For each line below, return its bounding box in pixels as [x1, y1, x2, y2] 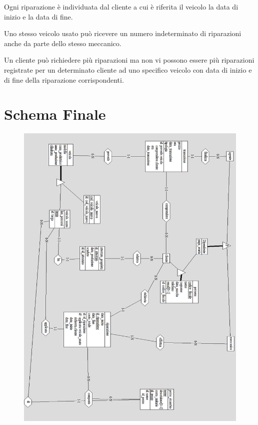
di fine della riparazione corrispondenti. [4, 74, 124, 85]
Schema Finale [4, 104, 106, 124]
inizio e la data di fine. [4, 11, 73, 22]
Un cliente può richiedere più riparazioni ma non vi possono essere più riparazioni [4, 55, 254, 65]
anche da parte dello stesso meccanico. [4, 38, 121, 48]
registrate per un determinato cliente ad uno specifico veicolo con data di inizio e [4, 64, 252, 75]
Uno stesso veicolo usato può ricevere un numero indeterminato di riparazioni [4, 28, 241, 39]
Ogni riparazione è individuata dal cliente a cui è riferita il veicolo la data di [4, 2, 238, 12]
